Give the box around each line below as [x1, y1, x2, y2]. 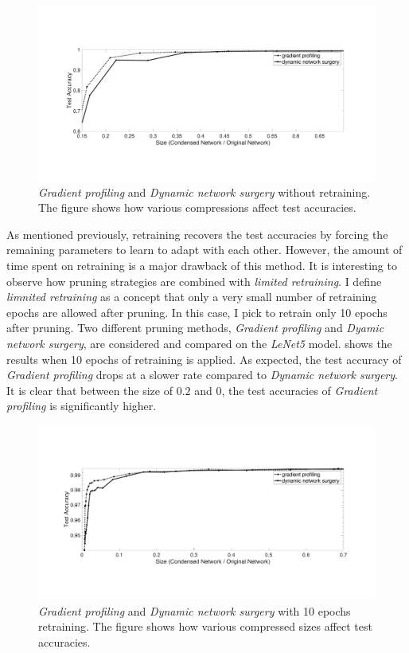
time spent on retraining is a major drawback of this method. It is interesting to [6, 257, 397, 273]
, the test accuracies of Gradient [221, 381, 378, 398]
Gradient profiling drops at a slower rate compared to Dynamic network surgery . [6, 366, 398, 383]
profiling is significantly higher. [6, 397, 157, 414]
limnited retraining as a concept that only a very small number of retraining [6, 288, 377, 305]
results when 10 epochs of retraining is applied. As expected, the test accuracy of [6, 350, 402, 367]
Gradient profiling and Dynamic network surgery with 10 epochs [38, 602, 351, 619]
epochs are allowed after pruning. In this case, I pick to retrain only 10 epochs [6, 303, 388, 320]
